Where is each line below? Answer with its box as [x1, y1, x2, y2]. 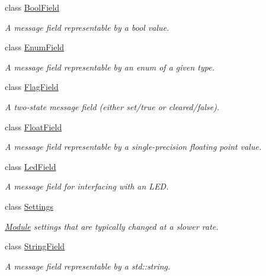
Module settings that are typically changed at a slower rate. [5, 220, 219, 232]
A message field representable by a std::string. [5, 259, 171, 272]
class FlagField [5, 81, 59, 93]
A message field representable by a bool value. [5, 21, 169, 33]
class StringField [5, 240, 65, 252]
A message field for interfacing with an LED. [5, 180, 169, 192]
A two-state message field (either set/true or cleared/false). [5, 100, 220, 113]
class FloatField [5, 120, 62, 133]
